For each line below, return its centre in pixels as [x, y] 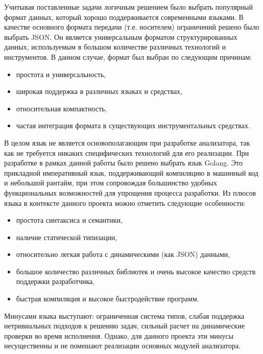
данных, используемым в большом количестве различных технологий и [115, 47]
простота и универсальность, [61, 74]
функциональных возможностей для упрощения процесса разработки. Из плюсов [130, 192]
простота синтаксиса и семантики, [69, 220]
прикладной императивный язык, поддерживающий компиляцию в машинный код [131, 172]
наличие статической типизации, [67, 237]
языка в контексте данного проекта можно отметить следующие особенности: [125, 203]
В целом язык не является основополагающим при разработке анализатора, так [127, 142]
